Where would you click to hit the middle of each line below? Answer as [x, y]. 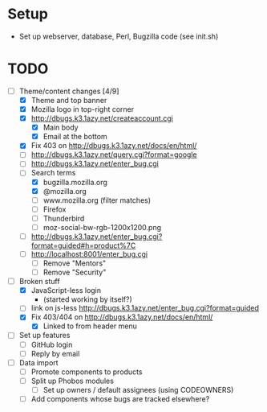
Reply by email [55, 353]
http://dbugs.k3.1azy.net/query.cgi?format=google [114, 154]
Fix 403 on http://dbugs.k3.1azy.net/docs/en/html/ [114, 146]
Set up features [44, 336]
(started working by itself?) [88, 299]
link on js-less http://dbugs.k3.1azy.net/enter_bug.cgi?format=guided [145, 308]
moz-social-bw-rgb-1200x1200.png [102, 227]
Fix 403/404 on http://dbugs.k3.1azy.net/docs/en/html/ [122, 317]
